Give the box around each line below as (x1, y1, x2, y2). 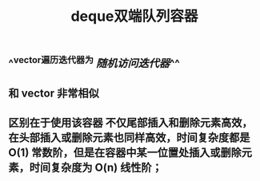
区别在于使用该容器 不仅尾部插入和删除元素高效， (8, 116, 253, 129)
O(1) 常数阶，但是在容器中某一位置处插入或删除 (8, 145, 242, 159)
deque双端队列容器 (70, 7, 198, 26)
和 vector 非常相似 (8, 86, 99, 100)
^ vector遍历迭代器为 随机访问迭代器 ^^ (8, 54, 180, 70)
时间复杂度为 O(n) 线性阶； (29, 160, 162, 174)
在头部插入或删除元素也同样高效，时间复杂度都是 (8, 131, 250, 144)
